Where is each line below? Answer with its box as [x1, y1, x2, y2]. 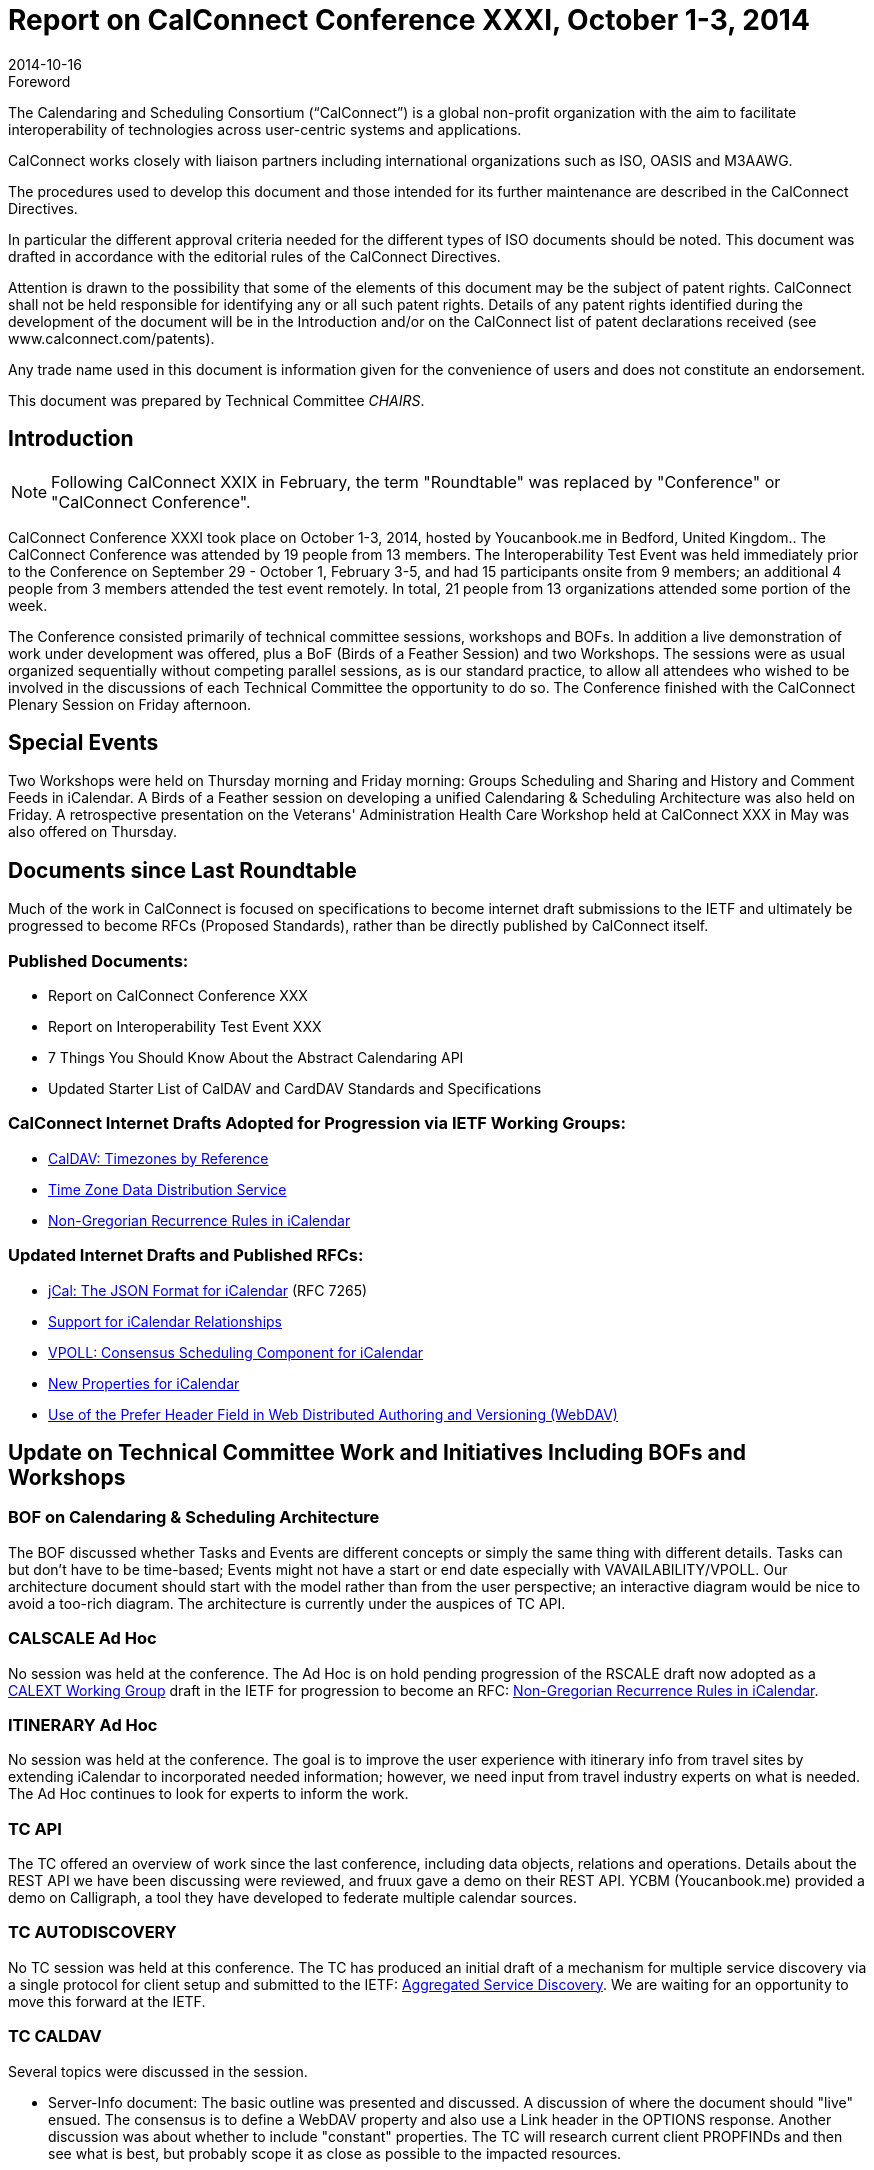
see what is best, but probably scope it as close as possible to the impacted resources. [48, 2144, 622, 2162]
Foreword [8, 72, 71, 90]
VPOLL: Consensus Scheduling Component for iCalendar [48, 1343, 424, 1361]
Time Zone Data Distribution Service [48, 1180, 287, 1198]
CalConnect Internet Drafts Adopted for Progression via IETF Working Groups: [8, 1113, 626, 1134]
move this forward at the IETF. [8, 1992, 206, 2010]
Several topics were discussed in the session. [8, 2062, 308, 2080]
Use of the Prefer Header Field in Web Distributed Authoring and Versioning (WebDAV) [48, 1405, 618, 1423]
